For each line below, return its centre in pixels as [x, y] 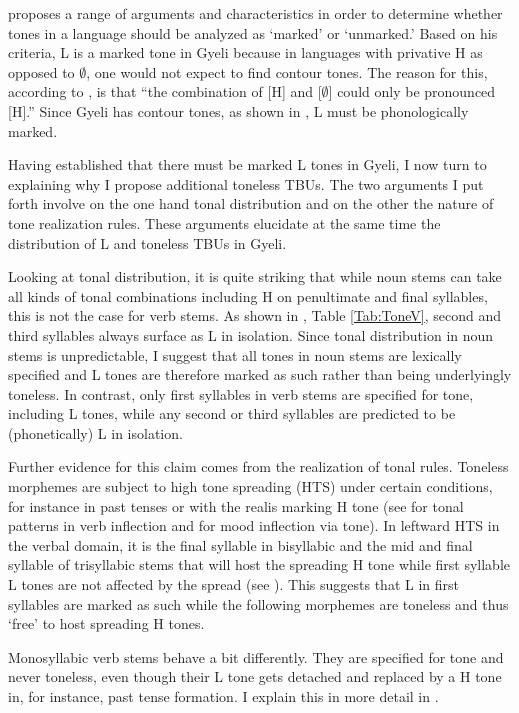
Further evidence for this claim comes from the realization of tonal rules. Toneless [258, 466]
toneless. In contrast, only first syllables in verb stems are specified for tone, [241, 393]
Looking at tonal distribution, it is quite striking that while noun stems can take [255, 276]
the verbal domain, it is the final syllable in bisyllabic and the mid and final [240, 544]
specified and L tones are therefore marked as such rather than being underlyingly [260, 374]
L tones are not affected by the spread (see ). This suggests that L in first [233, 584]
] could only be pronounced [412, 91]
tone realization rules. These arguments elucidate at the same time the [224, 222]
